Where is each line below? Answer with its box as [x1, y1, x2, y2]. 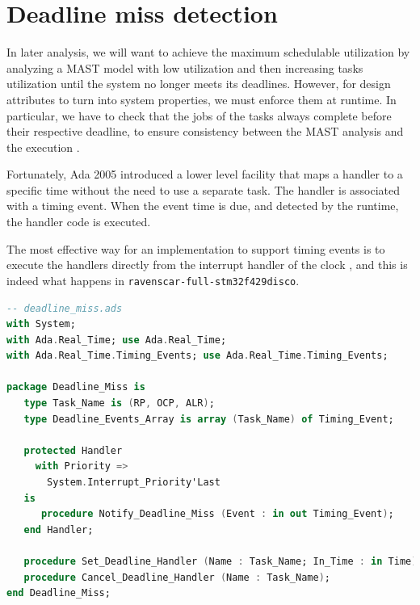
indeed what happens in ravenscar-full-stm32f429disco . [6, 271, 300, 288]
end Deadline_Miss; [6, 587, 111, 599]
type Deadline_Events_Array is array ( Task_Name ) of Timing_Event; [23, 413, 394, 425]
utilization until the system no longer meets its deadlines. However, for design [6, 75, 391, 92]
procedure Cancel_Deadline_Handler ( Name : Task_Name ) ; [23, 571, 330, 583]
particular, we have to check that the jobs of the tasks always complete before [6, 107, 392, 124]
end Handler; [23, 523, 94, 536]
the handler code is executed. [6, 213, 151, 230]
